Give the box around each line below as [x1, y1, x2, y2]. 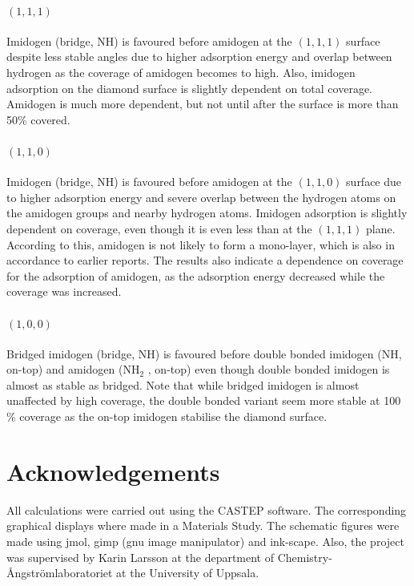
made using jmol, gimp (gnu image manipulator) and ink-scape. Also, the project [6, 532, 404, 549]
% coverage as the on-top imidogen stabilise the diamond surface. [6, 408, 328, 425]
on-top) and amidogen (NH [6, 361, 140, 378]
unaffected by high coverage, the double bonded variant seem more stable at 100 [6, 392, 401, 409]
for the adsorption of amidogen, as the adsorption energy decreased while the [6, 267, 385, 284]
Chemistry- [277, 548, 332, 565]
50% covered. [6, 111, 70, 127]
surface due [346, 173, 402, 190]
